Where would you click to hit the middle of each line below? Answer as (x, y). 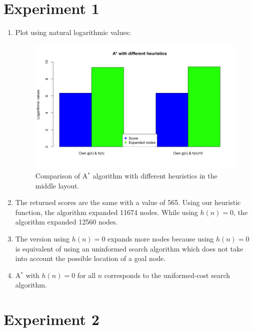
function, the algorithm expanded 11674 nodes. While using (106, 212)
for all (86, 275)
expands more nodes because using (161, 238)
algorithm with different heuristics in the (155, 175)
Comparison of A (61, 175)
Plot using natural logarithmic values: (73, 32)
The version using (42, 238)
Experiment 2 (51, 319)
